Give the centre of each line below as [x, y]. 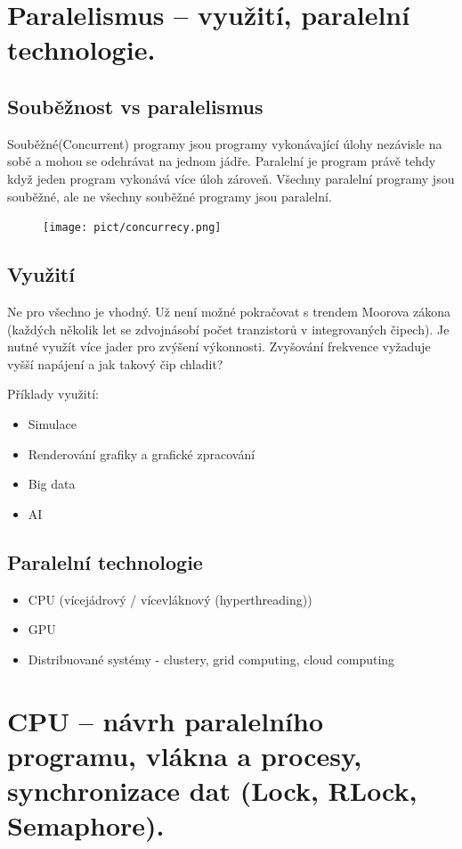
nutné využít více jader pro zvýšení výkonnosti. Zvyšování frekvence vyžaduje [219, 346]
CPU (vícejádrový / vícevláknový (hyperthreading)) [170, 599]
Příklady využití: [53, 394]
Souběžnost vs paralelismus [135, 106]
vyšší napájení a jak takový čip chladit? [115, 363]
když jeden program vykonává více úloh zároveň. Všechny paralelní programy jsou [231, 178]
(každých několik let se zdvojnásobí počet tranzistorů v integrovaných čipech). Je [228, 329]
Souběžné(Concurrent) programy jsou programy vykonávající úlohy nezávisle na [225, 143]
